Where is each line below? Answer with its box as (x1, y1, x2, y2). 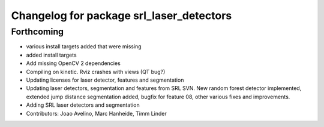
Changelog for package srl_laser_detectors (11, 9, 232, 22)
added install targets (26, 51, 77, 58)
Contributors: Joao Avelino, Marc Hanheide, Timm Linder (26, 110, 167, 117)
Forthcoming (11, 26, 64, 37)
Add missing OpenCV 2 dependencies (26, 60, 121, 67)
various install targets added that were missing (26, 43, 142, 50)
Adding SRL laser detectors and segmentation (26, 101, 140, 109)
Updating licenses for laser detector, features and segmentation (26, 76, 184, 83)
